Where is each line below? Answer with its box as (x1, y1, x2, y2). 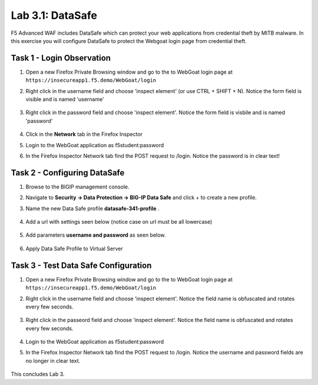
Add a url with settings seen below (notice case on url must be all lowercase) (25, 218, 213, 225)
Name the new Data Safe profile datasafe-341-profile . (25, 205, 160, 212)
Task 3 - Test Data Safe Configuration (11, 260, 152, 270)
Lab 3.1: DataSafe (11, 9, 97, 22)
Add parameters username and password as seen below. (25, 231, 166, 238)
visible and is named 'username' (25, 96, 104, 103)
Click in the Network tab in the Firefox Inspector (25, 131, 143, 138)
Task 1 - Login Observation (11, 53, 111, 63)
